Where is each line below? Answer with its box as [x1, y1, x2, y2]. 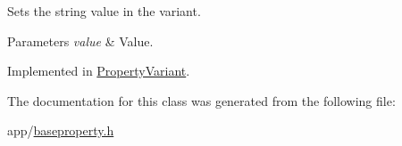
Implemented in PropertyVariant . [7, 61, 190, 80]
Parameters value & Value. [7, 31, 154, 50]
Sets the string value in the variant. [7, 2, 201, 20]
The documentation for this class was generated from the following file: [7, 91, 396, 109]
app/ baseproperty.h [7, 121, 114, 140]
